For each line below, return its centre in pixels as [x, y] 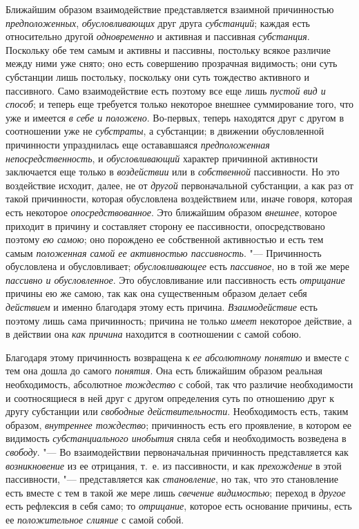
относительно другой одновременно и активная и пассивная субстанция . [158, 36]
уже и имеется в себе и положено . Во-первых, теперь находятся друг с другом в [175, 117]
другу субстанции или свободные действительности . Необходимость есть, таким [177, 411]
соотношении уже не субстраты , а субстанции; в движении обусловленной [165, 131]
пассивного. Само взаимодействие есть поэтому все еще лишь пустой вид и [166, 90]
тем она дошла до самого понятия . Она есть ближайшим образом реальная [164, 371]
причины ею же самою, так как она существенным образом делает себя [156, 293]
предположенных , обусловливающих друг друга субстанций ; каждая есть [158, 22]
